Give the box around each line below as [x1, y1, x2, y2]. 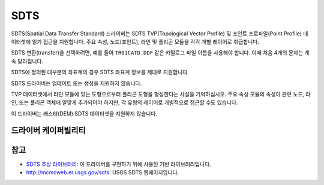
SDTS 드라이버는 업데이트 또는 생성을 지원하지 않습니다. [11, 80, 142, 87]
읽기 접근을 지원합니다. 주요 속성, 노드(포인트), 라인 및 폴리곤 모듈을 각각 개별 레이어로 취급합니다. [32, 38, 260, 45]
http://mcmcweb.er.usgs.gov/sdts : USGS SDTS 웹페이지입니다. [26, 168, 179, 176]
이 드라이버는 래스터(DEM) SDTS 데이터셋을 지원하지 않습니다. [11, 110, 158, 117]
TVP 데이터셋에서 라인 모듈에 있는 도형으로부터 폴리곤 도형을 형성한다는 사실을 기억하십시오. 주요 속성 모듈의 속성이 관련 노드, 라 [11, 90, 311, 98]
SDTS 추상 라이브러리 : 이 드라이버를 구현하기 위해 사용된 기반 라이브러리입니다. [26, 160, 211, 168]
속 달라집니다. [11, 57, 44, 65]
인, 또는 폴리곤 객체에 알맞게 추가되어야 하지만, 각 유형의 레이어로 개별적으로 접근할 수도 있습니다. [11, 99, 238, 106]
